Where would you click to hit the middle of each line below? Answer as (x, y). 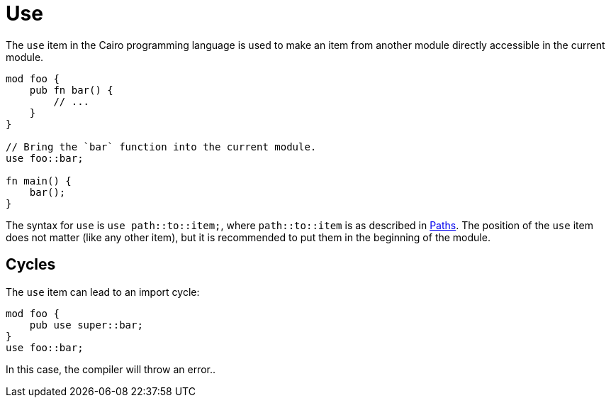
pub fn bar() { (71, 90)
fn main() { (39, 181)
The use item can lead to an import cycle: (103, 292)
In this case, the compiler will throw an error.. (111, 369)
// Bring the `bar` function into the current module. (161, 147)
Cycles (31, 265)
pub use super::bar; (86, 325)
